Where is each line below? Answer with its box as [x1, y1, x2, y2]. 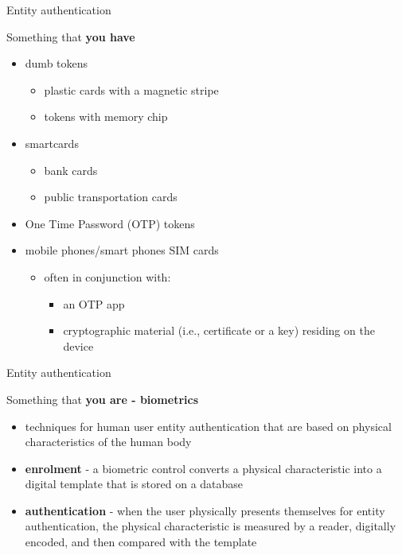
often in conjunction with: [44, 268, 171, 285]
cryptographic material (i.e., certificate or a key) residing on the [63, 322, 375, 339]
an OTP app [63, 295, 125, 312]
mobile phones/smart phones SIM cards [25, 242, 219, 258]
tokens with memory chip [44, 108, 168, 125]
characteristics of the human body [25, 433, 192, 450]
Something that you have [6, 28, 135, 45]
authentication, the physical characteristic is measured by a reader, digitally [25, 518, 396, 534]
